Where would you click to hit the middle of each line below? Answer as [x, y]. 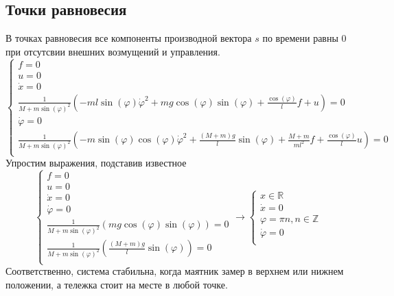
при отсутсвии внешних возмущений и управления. [113, 51]
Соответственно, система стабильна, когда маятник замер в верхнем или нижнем [175, 271]
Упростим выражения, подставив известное [96, 163]
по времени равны [300, 38]
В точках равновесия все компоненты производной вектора [129, 38]
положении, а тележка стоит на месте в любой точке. [117, 284]
